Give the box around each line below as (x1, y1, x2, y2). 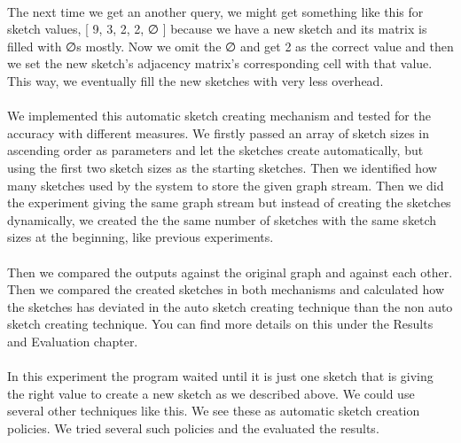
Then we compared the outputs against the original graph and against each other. (7, 262, 453, 281)
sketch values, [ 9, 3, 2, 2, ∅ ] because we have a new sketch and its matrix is (7, 19, 427, 38)
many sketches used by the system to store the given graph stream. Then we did (7, 175, 444, 194)
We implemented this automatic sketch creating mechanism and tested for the (7, 106, 431, 125)
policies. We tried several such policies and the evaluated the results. (7, 418, 379, 437)
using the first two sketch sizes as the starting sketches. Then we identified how (7, 158, 437, 176)
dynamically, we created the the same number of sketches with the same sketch (7, 210, 437, 229)
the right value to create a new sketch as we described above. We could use (7, 384, 415, 402)
